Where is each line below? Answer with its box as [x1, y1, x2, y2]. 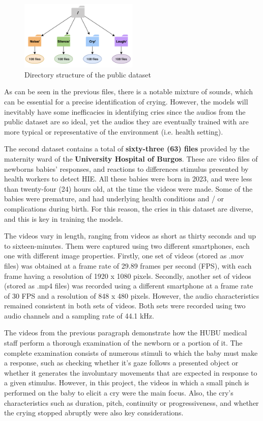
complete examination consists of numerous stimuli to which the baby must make [4, 347, 258, 358]
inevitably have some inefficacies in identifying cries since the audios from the [4, 106, 246, 117]
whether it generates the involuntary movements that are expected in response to [4, 367, 257, 378]
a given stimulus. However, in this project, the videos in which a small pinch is [4, 377, 249, 388]
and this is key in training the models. [4, 213, 123, 224]
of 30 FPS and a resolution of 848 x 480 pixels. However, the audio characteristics [4, 290, 259, 301]
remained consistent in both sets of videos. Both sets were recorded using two [4, 300, 246, 311]
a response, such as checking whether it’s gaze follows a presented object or [4, 357, 239, 368]
